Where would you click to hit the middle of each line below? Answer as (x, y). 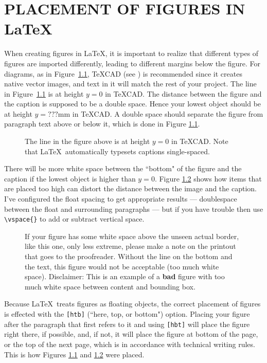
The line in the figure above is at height (87, 141)
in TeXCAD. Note (200, 141)
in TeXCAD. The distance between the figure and (183, 93)
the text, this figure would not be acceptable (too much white (122, 266)
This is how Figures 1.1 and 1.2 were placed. (74, 354)
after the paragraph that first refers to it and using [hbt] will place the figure (127, 324)
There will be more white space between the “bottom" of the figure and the (123, 168)
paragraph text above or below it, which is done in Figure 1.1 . (102, 124)
